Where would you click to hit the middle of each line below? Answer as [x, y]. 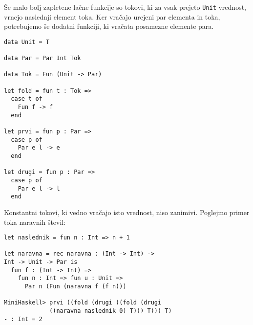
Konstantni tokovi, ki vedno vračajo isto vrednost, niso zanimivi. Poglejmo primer [127, 212]
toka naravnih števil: [35, 222]
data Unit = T [27, 42]
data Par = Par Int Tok [42, 58]
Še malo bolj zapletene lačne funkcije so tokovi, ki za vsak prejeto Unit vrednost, [125, 7]
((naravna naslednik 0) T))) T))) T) [111, 311]
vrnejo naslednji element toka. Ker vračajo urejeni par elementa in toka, [112, 16]
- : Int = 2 [23, 319]
